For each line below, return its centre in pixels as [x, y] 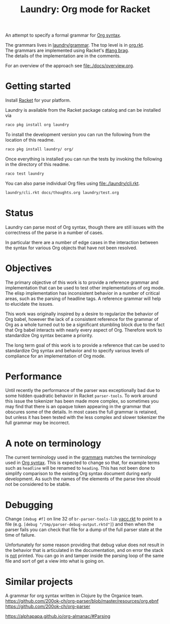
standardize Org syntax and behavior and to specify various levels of [77, 350]
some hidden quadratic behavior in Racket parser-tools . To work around [81, 396]
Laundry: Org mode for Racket [85, 9]
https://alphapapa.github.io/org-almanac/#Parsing [58, 616]
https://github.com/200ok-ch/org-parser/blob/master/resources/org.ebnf [82, 601]
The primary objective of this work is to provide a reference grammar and [82, 282]
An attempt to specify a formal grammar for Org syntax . [63, 35]
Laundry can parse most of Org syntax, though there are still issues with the [84, 227]
